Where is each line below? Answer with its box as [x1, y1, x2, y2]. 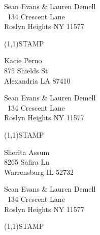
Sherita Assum [4, 146, 50, 157]
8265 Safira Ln [4, 156, 49, 167]
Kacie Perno [4, 55, 42, 66]
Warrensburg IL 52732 [4, 166, 74, 177]
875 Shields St [4, 65, 48, 75]
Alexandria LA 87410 [4, 75, 71, 86]
